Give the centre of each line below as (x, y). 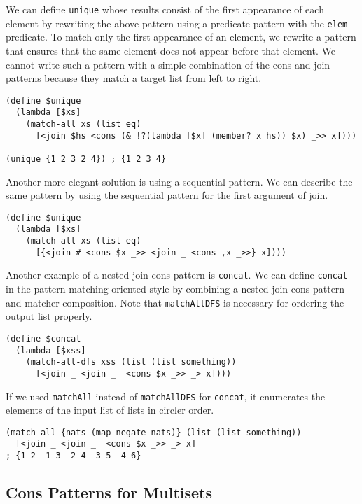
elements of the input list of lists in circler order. (110, 410)
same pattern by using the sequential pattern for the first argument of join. (167, 195)
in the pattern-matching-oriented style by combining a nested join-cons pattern (175, 289)
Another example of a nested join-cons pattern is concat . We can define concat (177, 275)
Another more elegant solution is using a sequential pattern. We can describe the (179, 181)
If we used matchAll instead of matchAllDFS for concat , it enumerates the (166, 396)
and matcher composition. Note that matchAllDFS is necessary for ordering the (175, 302)
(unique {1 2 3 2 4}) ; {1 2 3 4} (86, 159)
